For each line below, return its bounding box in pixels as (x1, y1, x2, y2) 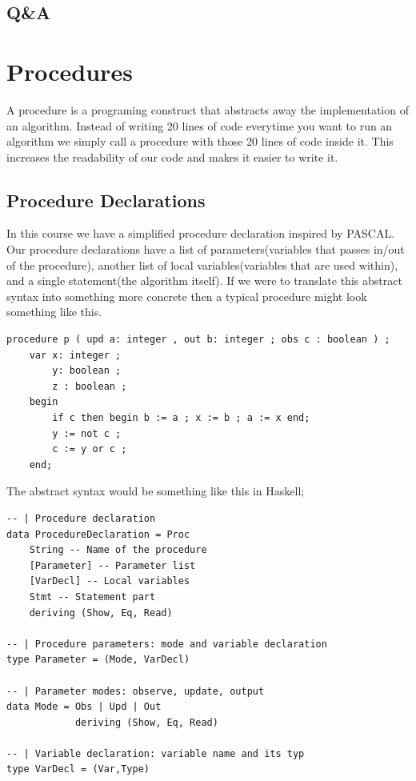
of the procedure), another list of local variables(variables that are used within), (6, 256, 398, 273)
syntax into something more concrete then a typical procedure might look (6, 287, 367, 304)
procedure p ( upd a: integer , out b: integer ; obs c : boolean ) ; (6, 334, 390, 346)
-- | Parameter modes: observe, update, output (6, 685, 265, 697)
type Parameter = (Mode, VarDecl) (6, 654, 190, 666)
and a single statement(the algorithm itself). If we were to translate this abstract (6, 272, 402, 289)
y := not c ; (52, 427, 122, 439)
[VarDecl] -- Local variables (29, 575, 190, 587)
